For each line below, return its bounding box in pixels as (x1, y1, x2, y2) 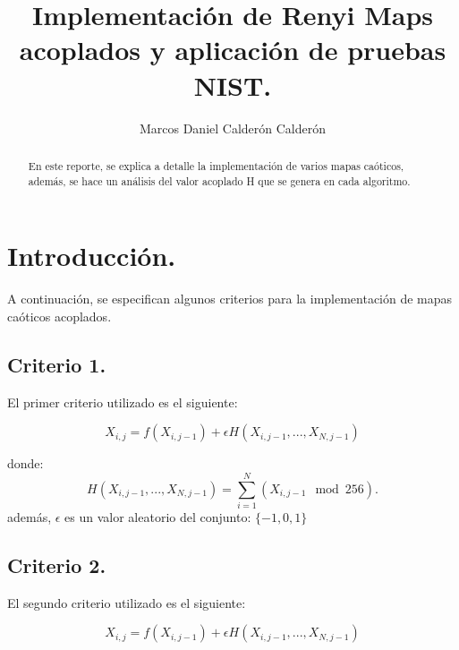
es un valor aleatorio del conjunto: (64, 507, 251, 526)
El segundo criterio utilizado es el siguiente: (7, 593, 246, 612)
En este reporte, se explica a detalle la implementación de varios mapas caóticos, (28, 158, 404, 173)
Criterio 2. (7, 551, 106, 578)
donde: (7, 454, 44, 473)
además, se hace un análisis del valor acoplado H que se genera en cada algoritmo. (28, 173, 411, 188)
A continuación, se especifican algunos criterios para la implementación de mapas (7, 289, 453, 308)
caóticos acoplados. (7, 306, 112, 325)
